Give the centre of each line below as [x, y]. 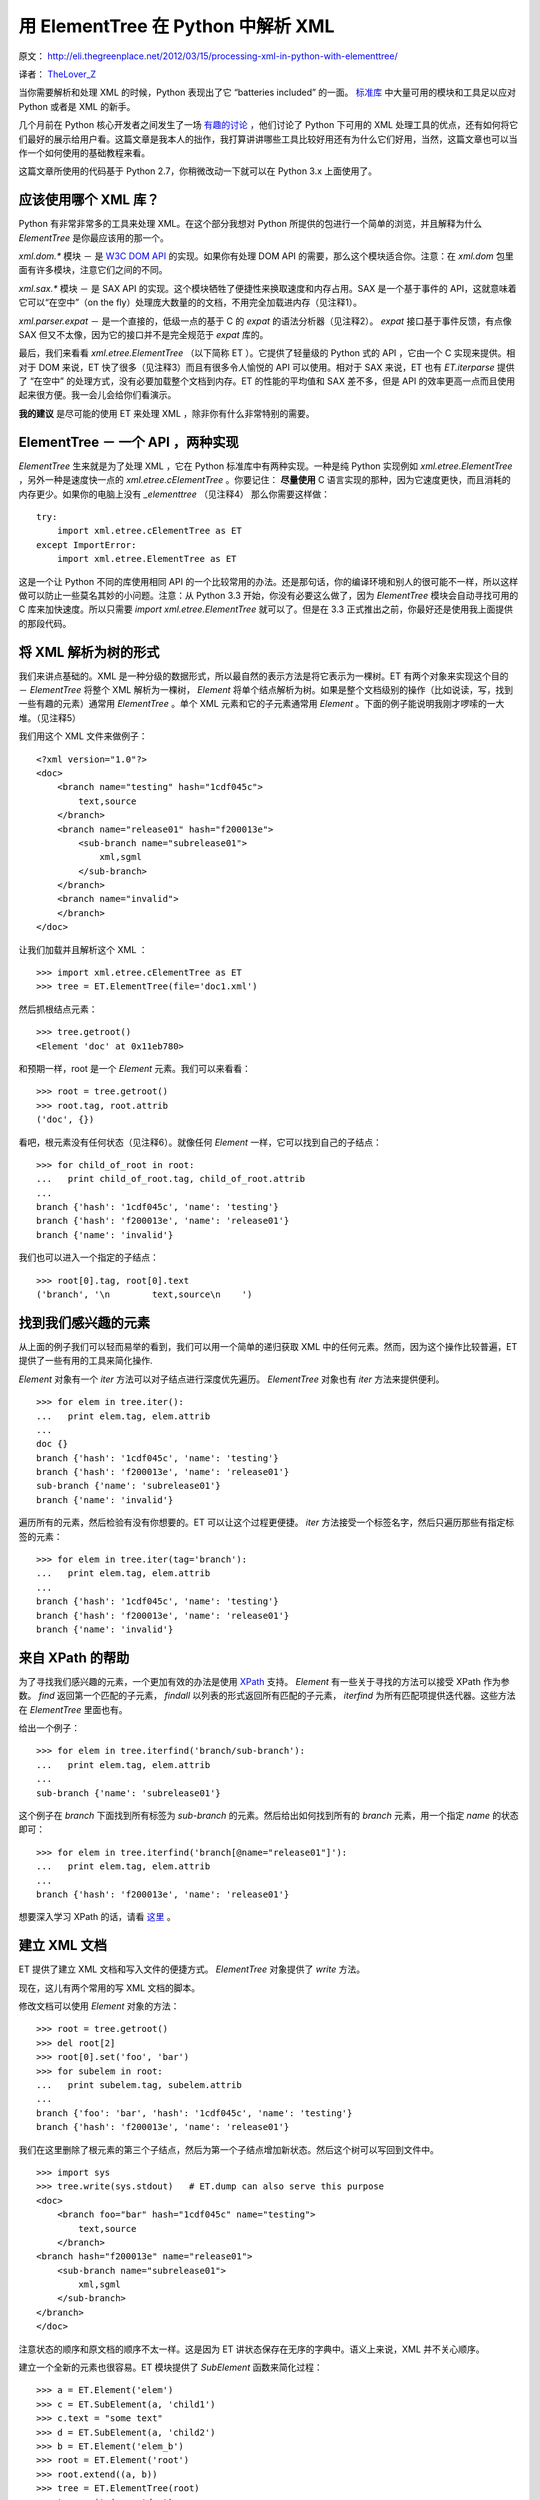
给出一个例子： [49, 1728]
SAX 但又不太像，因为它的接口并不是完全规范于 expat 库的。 [143, 334]
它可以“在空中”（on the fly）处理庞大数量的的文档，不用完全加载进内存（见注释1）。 [190, 302]
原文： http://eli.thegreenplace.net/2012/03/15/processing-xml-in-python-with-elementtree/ [208, 56]
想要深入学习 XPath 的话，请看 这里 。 [97, 1917]
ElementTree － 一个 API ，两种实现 [128, 441]
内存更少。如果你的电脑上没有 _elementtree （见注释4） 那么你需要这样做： [174, 494]
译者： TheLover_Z [57, 74]
